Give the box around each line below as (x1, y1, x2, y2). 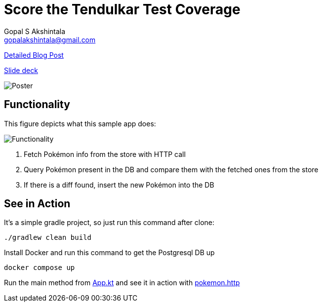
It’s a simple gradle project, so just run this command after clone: (4, 218, 215, 227)
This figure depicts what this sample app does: (4, 119, 156, 128)
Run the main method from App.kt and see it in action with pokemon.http (4, 278, 240, 287)
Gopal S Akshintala (4, 27, 66, 36)
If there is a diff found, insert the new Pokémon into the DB (24, 180, 214, 189)
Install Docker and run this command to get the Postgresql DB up (4, 248, 215, 257)
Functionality (4, 98, 70, 111)
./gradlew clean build (4, 233, 92, 242)
